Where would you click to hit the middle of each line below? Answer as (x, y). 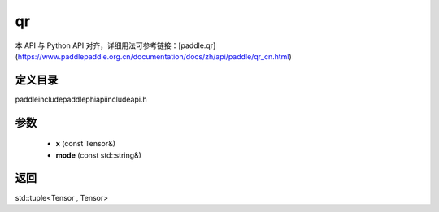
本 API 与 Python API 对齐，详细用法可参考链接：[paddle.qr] (115, 45)
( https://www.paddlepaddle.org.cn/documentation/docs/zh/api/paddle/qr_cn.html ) (153, 56)
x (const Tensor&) (86, 144)
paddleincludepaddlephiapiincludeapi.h (81, 99)
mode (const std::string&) (99, 155)
